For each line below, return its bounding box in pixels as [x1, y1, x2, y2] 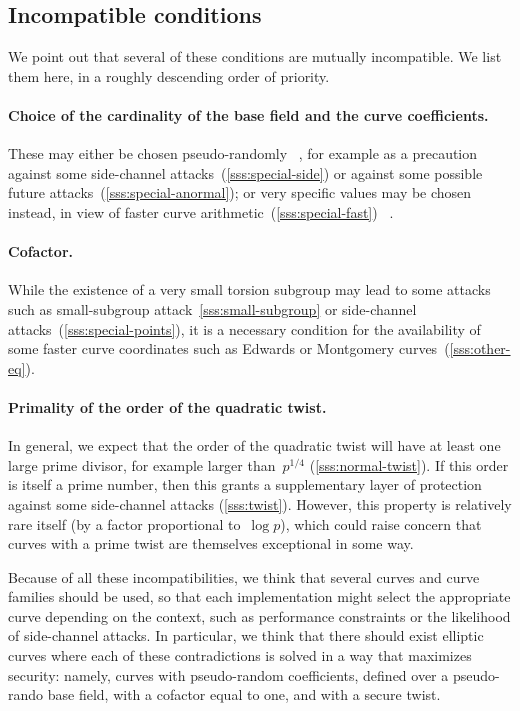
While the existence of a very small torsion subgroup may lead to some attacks [8, 279, 491, 300]
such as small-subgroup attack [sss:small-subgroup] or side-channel [8, 298, 417, 319]
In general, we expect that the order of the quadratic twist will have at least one [8, 435, 501, 456]
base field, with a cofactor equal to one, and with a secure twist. [47, 684, 441, 705]
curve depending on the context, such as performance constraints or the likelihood [8, 605, 511, 626]
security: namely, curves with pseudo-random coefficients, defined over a [8, 664, 449, 685]
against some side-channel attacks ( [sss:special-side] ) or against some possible [8, 162, 483, 183]
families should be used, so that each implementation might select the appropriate [8, 586, 511, 607]
